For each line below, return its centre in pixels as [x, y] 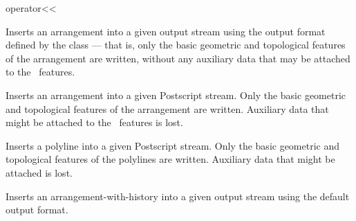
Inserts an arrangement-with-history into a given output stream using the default [178, 196]
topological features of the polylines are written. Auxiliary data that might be [170, 159]
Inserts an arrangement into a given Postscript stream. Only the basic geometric [176, 95]
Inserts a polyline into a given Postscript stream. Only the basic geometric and [173, 145]
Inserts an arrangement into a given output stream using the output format [166, 31]
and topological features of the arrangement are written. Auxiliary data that [167, 108]
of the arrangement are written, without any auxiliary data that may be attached [178, 58]
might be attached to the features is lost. [94, 122]
